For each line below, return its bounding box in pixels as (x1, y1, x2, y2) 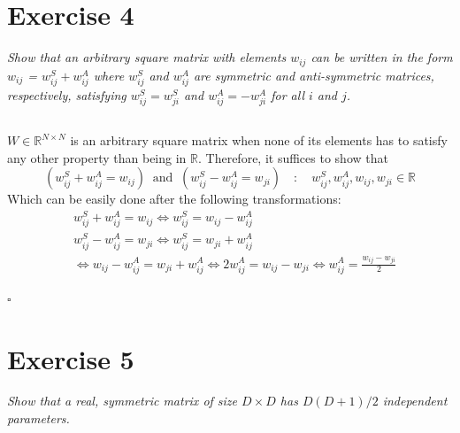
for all (271, 85, 304, 104)
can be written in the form (310, 48, 453, 66)
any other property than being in (7, 148, 187, 166)
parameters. (7, 409, 70, 428)
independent (382, 391, 448, 410)
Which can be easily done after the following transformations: (7, 189, 341, 208)
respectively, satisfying (7, 85, 126, 104)
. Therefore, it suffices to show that (198, 148, 388, 166)
